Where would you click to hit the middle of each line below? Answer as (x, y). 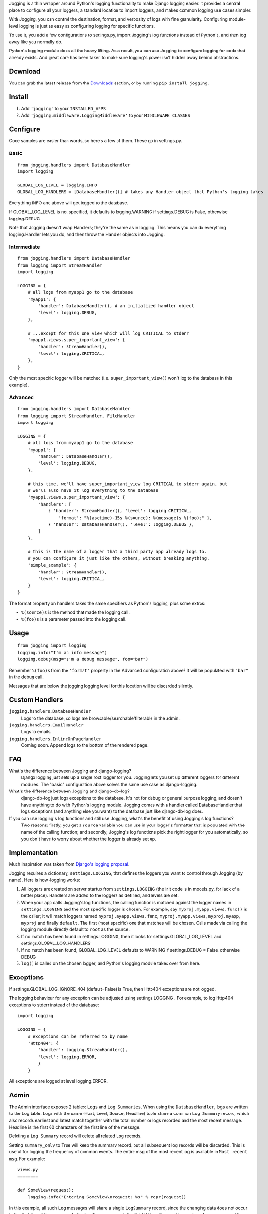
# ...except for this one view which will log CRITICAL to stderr (108, 333)
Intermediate (25, 247)
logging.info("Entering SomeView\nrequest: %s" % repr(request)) (107, 1197)
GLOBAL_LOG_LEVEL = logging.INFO (57, 185)
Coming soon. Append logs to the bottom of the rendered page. (85, 745)
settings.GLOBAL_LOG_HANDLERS (56, 943)
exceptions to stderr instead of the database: (54, 1005)
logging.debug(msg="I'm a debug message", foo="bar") (83, 659)
